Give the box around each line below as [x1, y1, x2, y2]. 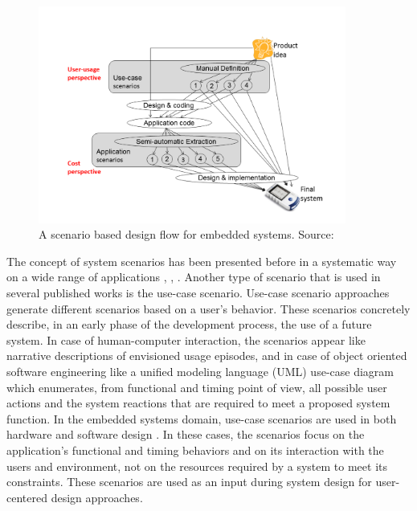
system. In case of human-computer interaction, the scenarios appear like [6, 331, 366, 348]
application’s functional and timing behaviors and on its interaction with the [6, 442, 384, 458]
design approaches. [51, 489, 143, 505]
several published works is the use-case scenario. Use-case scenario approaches [6, 284, 390, 301]
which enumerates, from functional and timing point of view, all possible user [6, 378, 387, 395]
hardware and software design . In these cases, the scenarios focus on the [6, 426, 365, 443]
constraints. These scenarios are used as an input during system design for [6, 473, 372, 490]
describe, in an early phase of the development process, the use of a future [6, 316, 372, 333]
